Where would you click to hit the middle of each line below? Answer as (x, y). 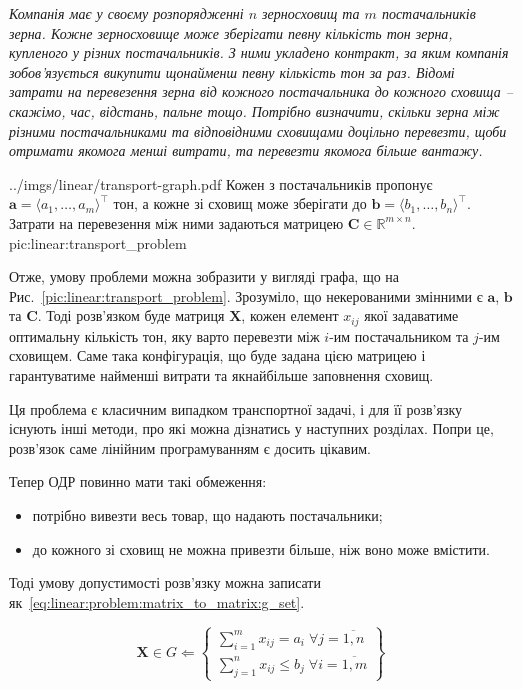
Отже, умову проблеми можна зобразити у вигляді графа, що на (204, 276)
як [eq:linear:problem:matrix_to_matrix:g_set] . (157, 601)
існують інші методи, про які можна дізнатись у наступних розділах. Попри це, (251, 428)
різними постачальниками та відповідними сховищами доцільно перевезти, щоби (258, 130)
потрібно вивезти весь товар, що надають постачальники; (207, 514)
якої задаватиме (411, 315)
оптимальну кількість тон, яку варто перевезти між (164, 335)
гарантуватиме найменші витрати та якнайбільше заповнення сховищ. (221, 374)
